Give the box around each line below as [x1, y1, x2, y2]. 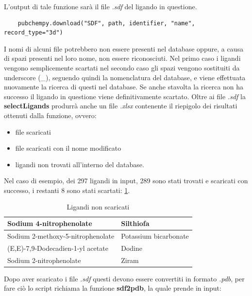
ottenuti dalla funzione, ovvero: [4, 110, 97, 120]
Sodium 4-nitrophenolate [7, 218, 92, 228]
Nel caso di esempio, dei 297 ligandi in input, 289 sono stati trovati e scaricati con [4, 175, 248, 186]
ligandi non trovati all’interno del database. [15, 159, 144, 169]
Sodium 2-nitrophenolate [7, 255, 81, 265]
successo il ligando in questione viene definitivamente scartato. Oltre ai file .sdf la [4, 91, 246, 101]
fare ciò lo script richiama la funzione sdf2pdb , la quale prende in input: [4, 283, 221, 293]
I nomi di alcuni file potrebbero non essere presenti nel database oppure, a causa [4, 43, 243, 53]
